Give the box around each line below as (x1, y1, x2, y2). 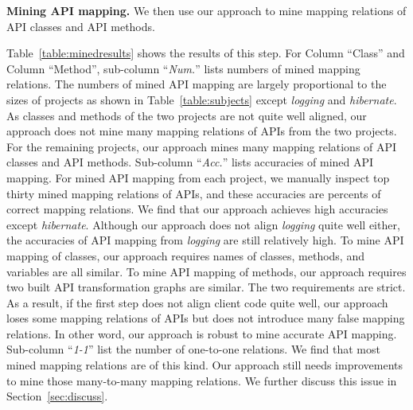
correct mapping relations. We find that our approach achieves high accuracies (6, 201, 388, 217)
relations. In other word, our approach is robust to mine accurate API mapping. (6, 325, 397, 342)
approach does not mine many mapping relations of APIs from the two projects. (6, 123, 397, 139)
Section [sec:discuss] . (6, 388, 108, 404)
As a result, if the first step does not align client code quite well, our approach (6, 294, 388, 310)
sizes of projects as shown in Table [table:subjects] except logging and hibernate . (6, 91, 397, 107)
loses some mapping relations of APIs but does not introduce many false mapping (6, 310, 405, 326)
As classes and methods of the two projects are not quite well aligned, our (6, 107, 367, 123)
